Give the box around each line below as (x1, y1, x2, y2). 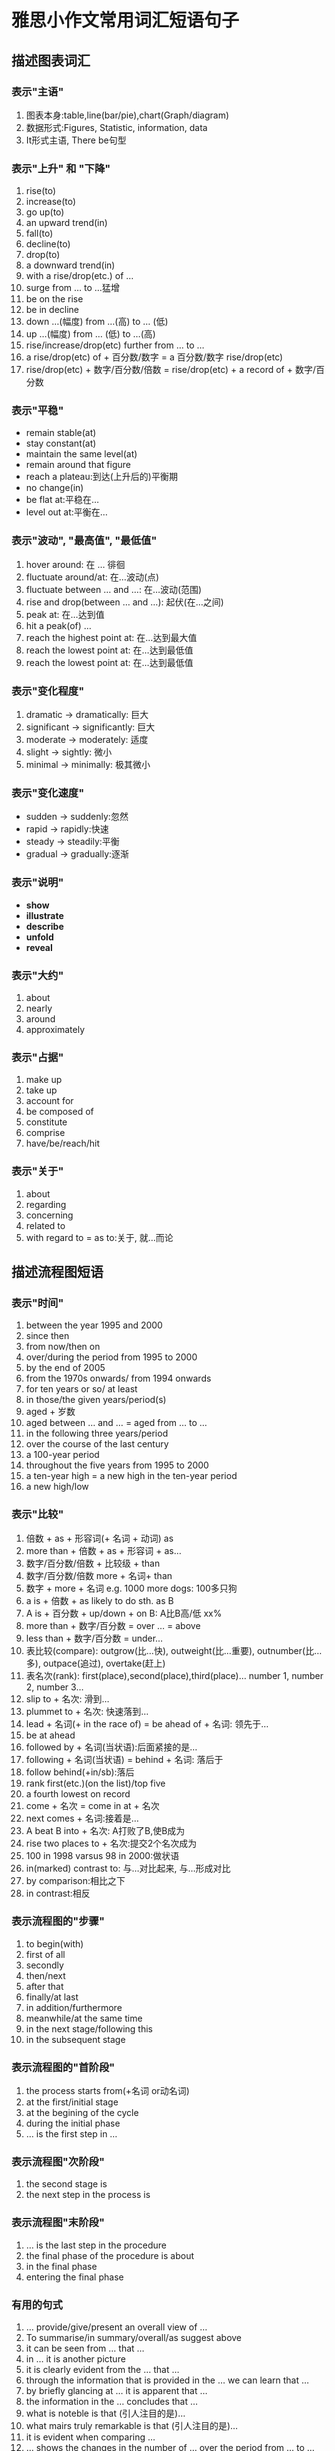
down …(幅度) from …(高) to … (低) (25, 316, 169, 328)
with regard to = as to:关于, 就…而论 (25, 1231, 174, 1243)
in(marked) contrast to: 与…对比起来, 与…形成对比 (25, 1862, 231, 1874)
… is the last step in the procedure (25, 2239, 167, 2251)
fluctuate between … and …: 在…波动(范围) (25, 583, 203, 595)
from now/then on (25, 1341, 101, 1353)
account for (25, 1095, 74, 1107)
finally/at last (25, 1991, 79, 2003)
